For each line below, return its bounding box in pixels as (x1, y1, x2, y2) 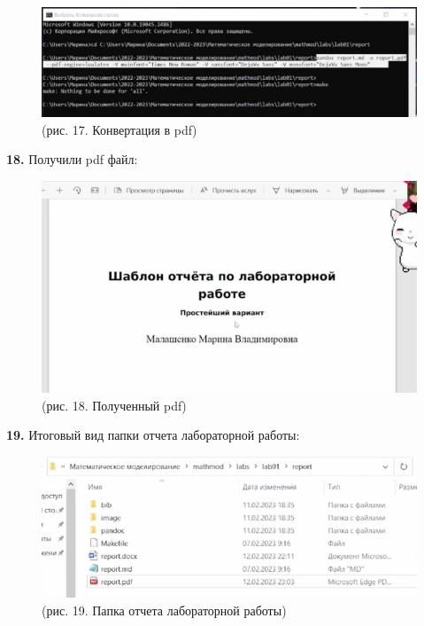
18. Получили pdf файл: (6, 150, 138, 168)
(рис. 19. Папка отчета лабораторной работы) (42, 600, 287, 619)
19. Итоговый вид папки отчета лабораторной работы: (6, 426, 300, 444)
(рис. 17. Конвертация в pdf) (42, 120, 197, 138)
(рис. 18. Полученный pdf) (42, 395, 187, 414)
